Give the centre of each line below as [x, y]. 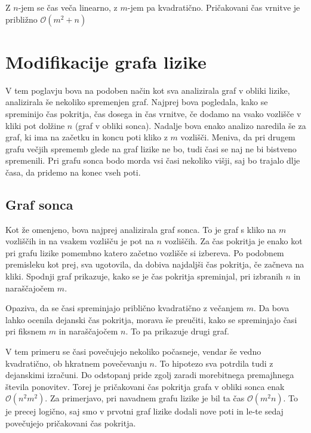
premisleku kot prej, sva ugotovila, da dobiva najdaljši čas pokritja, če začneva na [155, 264]
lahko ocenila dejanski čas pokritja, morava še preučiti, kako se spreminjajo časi [151, 319]
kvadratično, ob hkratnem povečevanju [76, 363]
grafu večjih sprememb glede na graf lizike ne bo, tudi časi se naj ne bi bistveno [151, 148]
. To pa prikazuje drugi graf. [177, 331]
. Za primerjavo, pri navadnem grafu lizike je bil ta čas [145, 398]
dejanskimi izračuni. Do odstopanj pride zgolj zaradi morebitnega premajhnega [150, 375]
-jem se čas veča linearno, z [68, 7]
